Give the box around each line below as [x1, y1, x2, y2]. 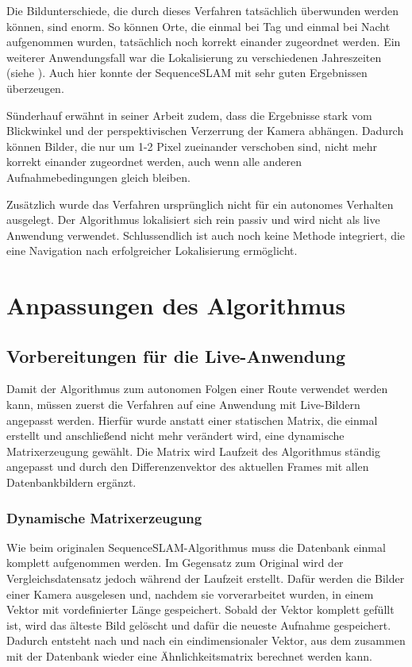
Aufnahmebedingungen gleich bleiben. [6, 168, 191, 185]
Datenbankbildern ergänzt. [6, 474, 137, 491]
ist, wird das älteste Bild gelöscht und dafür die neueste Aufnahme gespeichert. [6, 616, 391, 633]
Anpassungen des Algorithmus [6, 289, 346, 322]
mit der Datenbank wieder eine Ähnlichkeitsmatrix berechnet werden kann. [6, 648, 372, 665]
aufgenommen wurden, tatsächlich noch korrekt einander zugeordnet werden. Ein [6, 33, 401, 50]
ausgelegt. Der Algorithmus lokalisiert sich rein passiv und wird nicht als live [6, 211, 380, 228]
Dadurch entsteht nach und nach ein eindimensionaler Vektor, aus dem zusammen [6, 632, 406, 649]
